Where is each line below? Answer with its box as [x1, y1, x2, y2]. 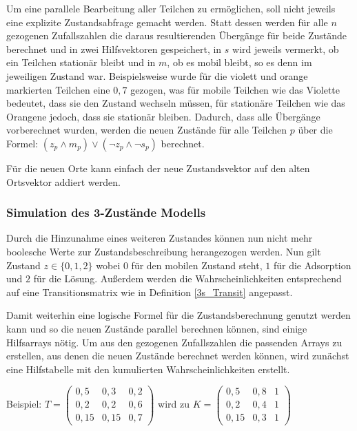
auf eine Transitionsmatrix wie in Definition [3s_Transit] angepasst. [6, 284, 293, 299]
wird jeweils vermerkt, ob [232, 41, 339, 56]
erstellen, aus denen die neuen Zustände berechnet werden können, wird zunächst [6, 348, 349, 363]
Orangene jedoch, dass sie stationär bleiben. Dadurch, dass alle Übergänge [6, 109, 320, 123]
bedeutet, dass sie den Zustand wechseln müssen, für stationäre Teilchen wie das [6, 96, 345, 110]
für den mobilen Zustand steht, [131, 257, 263, 272]
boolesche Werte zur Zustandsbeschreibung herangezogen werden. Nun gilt [6, 244, 321, 258]
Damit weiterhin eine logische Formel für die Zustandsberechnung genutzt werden [6, 308, 351, 322]
